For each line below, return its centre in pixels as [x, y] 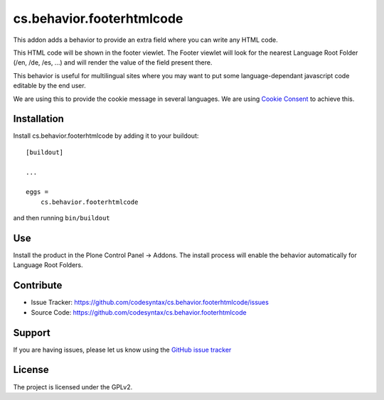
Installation [38, 119]
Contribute [38, 285]
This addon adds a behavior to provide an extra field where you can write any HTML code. [145, 40]
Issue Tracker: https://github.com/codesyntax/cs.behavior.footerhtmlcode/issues [150, 303]
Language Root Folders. [48, 265]
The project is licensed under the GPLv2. [73, 387]
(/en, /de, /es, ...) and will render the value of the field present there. [113, 63]
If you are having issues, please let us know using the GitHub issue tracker [122, 350]
